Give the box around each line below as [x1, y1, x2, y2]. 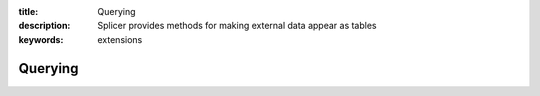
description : [18, 20, 71, 32]
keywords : [18, 33, 64, 45]
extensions [97, 33, 143, 45]
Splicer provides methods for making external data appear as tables [97, 20, 377, 32]
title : [18, 6, 39, 17]
